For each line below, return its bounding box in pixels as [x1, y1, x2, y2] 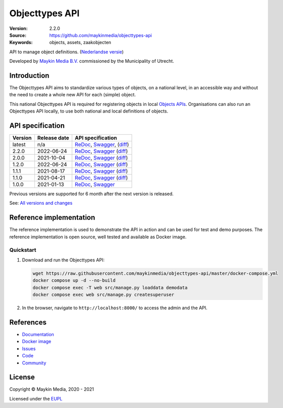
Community [22, 360, 47, 366]
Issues [22, 345, 36, 352]
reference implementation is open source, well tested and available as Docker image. [9, 234, 187, 240]
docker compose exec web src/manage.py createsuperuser [32, 292, 175, 298]
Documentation [22, 331, 54, 337]
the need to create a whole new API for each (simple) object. [9, 92, 136, 98]
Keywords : [9, 40, 33, 46]
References [9, 318, 47, 326]
